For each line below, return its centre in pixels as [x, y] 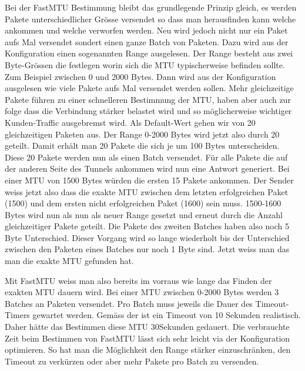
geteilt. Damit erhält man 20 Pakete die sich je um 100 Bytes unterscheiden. [142, 146]
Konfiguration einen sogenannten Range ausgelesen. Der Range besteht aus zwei [149, 53]
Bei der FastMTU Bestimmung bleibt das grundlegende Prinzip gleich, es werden [151, 7]
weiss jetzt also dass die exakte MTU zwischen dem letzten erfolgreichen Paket [147, 191]
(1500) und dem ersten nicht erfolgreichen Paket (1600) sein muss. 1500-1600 [143, 203]
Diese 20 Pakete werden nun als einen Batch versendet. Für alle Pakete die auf [146, 157]
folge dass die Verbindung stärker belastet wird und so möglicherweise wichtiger [148, 111]
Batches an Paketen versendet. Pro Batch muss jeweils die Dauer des [129, 303]
